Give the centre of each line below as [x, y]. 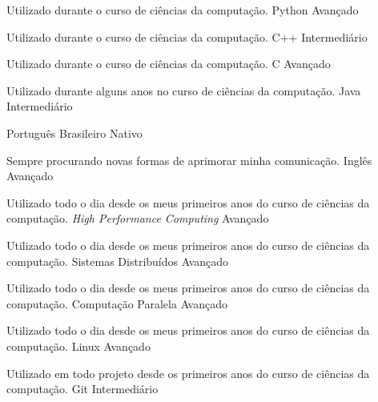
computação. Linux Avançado [78, 346]
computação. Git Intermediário [82, 389]
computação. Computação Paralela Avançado [117, 303]
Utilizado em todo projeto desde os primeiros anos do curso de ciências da [188, 373]
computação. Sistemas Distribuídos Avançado [118, 261]
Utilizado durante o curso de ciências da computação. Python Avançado [183, 10]
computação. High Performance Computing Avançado [138, 218]
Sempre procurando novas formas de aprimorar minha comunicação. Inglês [189, 160]
